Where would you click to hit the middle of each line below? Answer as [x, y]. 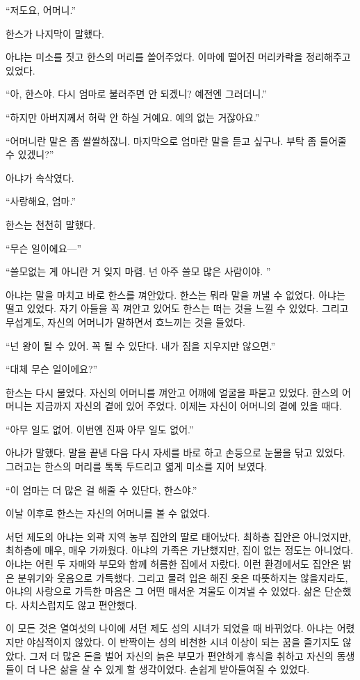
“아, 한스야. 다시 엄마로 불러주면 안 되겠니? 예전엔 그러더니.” [136, 94]
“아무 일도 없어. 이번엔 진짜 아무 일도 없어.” [100, 429]
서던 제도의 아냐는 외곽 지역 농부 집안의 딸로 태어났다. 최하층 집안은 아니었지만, [178, 536]
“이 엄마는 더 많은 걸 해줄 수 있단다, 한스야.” [101, 489]
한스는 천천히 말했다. [51, 224]
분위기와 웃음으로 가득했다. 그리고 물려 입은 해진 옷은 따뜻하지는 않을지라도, [183, 577]
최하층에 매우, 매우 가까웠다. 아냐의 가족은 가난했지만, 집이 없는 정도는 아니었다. [180, 550]
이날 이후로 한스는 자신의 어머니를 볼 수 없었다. [108, 513]
